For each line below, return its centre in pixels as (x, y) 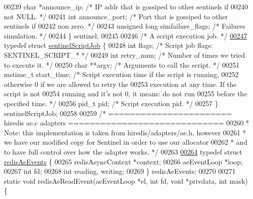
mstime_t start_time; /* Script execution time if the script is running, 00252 (121, 74)
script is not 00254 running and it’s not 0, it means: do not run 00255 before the (126, 94)
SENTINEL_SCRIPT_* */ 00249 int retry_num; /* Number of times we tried (125, 55)
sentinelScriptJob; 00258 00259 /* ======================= (118, 113)
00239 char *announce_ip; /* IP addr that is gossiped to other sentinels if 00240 (126, 6)
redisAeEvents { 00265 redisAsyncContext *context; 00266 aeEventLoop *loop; (123, 161)
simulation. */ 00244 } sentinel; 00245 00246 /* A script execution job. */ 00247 (126, 35)
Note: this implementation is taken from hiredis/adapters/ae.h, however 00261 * (125, 132)
